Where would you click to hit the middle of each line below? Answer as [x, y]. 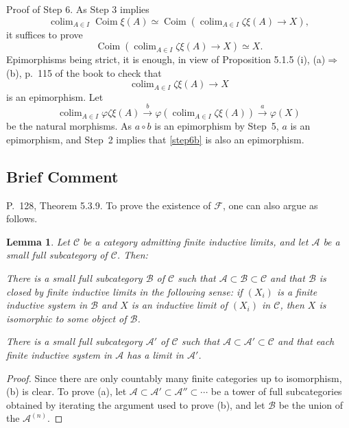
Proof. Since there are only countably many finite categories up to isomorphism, [174, 378]
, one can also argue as [270, 205]
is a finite [297, 291]
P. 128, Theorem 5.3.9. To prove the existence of [109, 205]
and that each [306, 341]
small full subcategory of [57, 255]
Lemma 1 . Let [38, 241]
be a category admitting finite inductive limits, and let [196, 241]
